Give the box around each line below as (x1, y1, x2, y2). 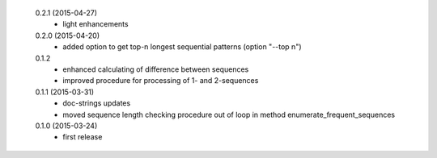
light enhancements (62, 19, 129, 29)
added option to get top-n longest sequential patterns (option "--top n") (62, 42, 303, 52)
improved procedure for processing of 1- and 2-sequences (62, 76, 259, 85)
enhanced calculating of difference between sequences (62, 64, 249, 74)
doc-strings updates (62, 98, 131, 108)
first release (62, 132, 103, 142)
